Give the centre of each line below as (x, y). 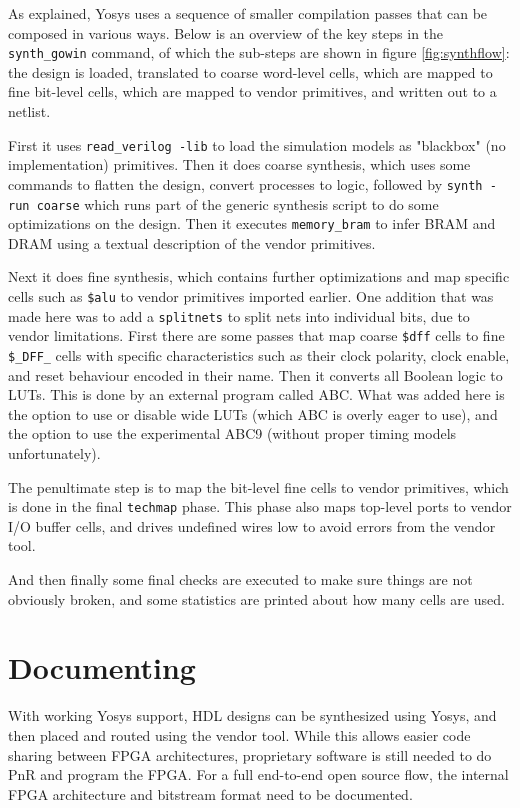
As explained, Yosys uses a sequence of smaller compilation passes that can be (248, 13)
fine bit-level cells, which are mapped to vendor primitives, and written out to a (252, 91)
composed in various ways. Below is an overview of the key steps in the (226, 32)
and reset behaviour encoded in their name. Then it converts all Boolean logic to (255, 374)
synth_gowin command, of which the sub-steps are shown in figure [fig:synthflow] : (259, 52)
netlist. (29, 111)
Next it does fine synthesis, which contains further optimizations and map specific (259, 276)
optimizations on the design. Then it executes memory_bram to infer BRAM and (252, 223)
